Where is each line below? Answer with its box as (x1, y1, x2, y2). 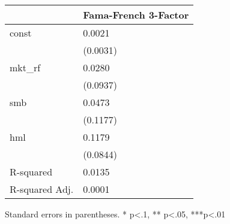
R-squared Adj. (10, 182, 74, 196)
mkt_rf (10, 60, 41, 74)
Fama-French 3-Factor (83, 8, 189, 22)
